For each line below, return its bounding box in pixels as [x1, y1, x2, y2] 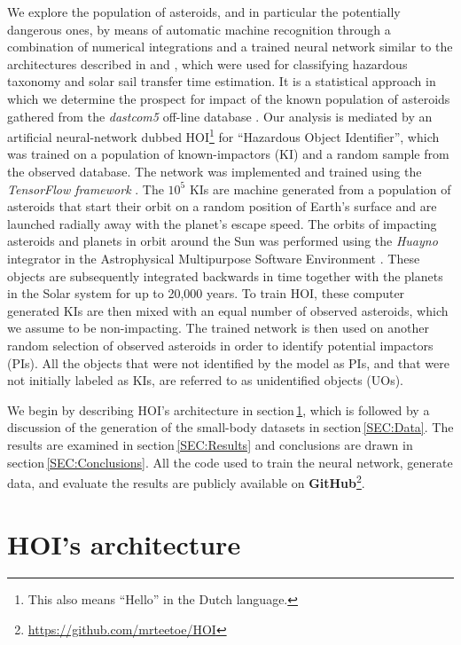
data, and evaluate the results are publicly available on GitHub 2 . [7, 471, 365, 492]
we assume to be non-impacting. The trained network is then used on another [7, 319, 430, 337]
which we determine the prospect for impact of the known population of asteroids [7, 89, 450, 107]
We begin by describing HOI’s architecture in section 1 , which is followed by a [7, 400, 430, 419]
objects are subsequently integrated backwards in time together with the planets [7, 266, 443, 285]
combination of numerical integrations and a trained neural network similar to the [7, 37, 453, 56]
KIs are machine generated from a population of [189, 179, 451, 198]
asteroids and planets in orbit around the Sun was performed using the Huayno [7, 232, 438, 250]
